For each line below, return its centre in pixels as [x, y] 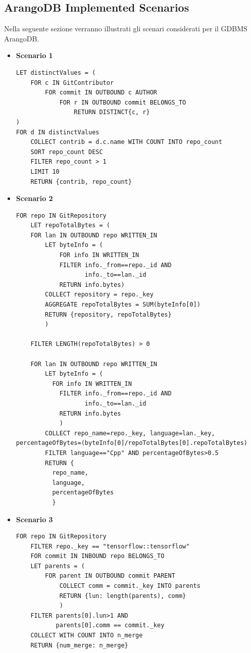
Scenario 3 [34, 519]
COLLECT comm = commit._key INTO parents [130, 586]
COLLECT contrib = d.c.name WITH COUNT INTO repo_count [126, 142]
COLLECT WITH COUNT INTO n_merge [87, 636]
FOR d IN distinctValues [58, 132]
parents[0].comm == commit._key [110, 625]
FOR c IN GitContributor [72, 83]
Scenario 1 [34, 55]
